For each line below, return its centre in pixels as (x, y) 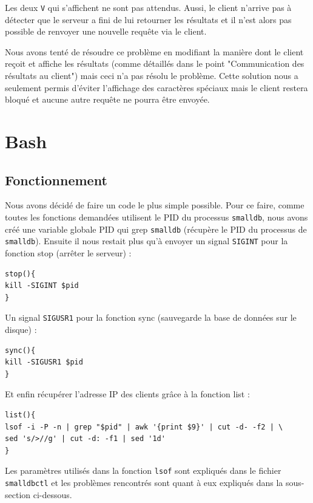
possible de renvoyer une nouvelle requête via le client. (106, 31)
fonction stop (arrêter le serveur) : (68, 252)
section (18, 494)
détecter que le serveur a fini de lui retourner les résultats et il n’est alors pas (148, 19)
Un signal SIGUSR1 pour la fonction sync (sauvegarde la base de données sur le (151, 317)
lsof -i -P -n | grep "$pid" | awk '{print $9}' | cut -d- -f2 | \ (144, 427)
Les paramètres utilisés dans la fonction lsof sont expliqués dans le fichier (143, 470)
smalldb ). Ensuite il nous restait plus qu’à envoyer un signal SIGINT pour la (146, 241)
